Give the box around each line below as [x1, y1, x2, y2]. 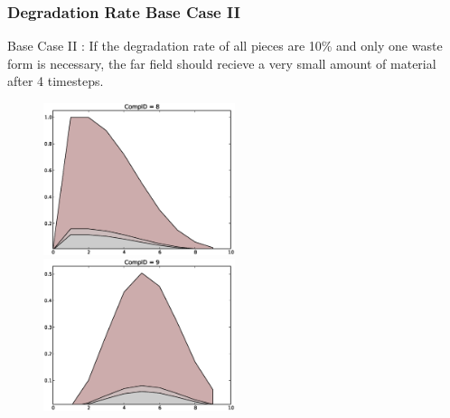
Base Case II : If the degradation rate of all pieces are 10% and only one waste [7, 36, 443, 55]
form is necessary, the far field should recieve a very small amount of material [7, 53, 436, 72]
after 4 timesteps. [7, 71, 104, 90]
